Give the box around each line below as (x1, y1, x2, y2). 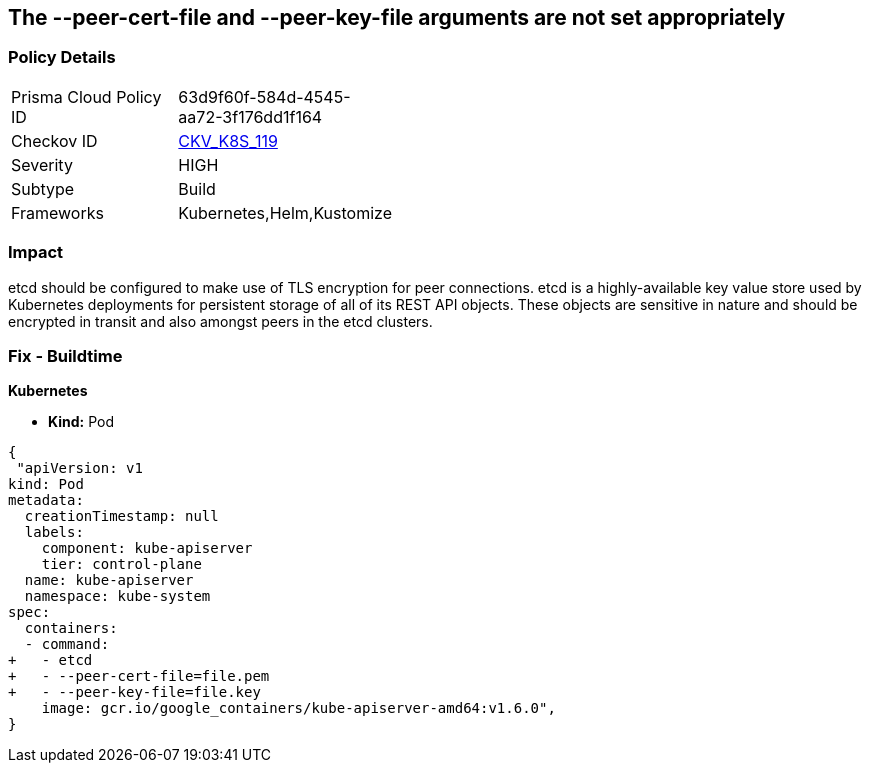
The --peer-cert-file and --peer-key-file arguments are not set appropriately (8, 5, 786, 30)
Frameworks (11, 202, 104, 223)
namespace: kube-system (24, 588, 211, 605)
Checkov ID (11, 130, 98, 151)
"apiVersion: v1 (16, 460, 143, 477)
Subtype (11, 178, 75, 199)
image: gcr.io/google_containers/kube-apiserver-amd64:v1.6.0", (41, 700, 556, 717)
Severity (11, 154, 73, 175)
